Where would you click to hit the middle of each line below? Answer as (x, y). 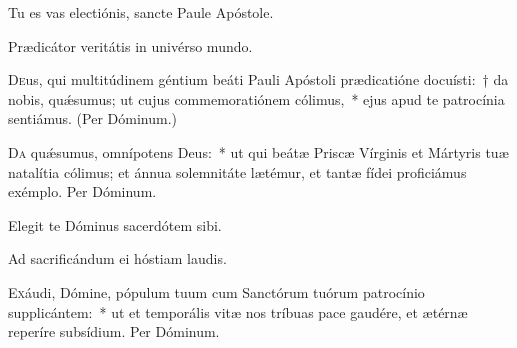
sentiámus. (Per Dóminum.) (92, 118)
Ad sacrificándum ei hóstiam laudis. (117, 258)
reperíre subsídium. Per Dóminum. (114, 331)
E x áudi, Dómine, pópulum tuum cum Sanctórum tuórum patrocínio (216, 291)
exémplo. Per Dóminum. (82, 191)
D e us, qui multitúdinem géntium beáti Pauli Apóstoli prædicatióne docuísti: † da (258, 79)
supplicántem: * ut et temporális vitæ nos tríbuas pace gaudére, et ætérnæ (238, 311)
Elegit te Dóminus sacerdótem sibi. (115, 224)
